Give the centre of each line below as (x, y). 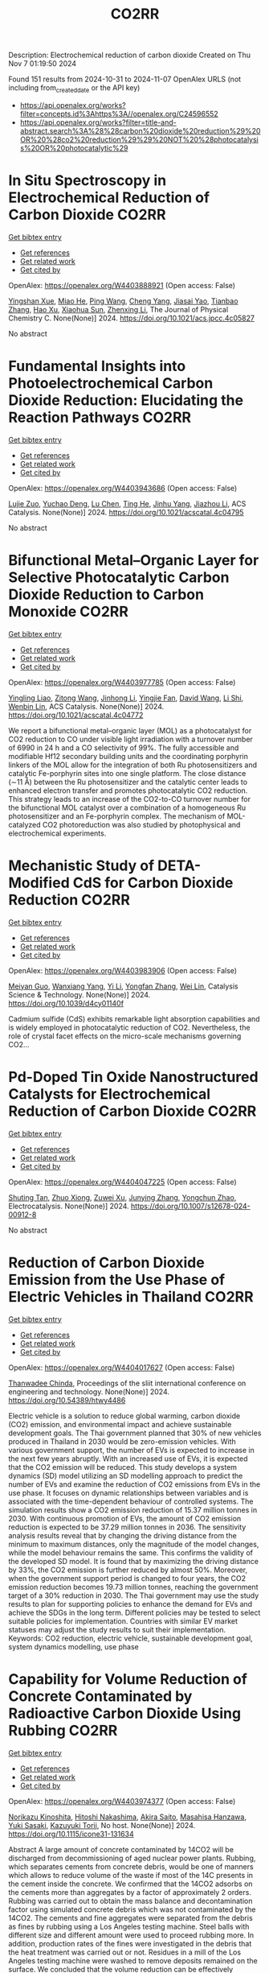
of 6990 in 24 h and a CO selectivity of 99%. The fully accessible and (124, 747)
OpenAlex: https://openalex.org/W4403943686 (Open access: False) (123, 488)
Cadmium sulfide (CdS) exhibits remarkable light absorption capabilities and (134, 1018)
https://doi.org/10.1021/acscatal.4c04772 (76, 715)
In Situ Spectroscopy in (88, 181)
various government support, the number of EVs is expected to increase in (131, 1450)
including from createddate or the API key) (74, 89)
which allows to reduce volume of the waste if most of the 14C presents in (131, 1875)
